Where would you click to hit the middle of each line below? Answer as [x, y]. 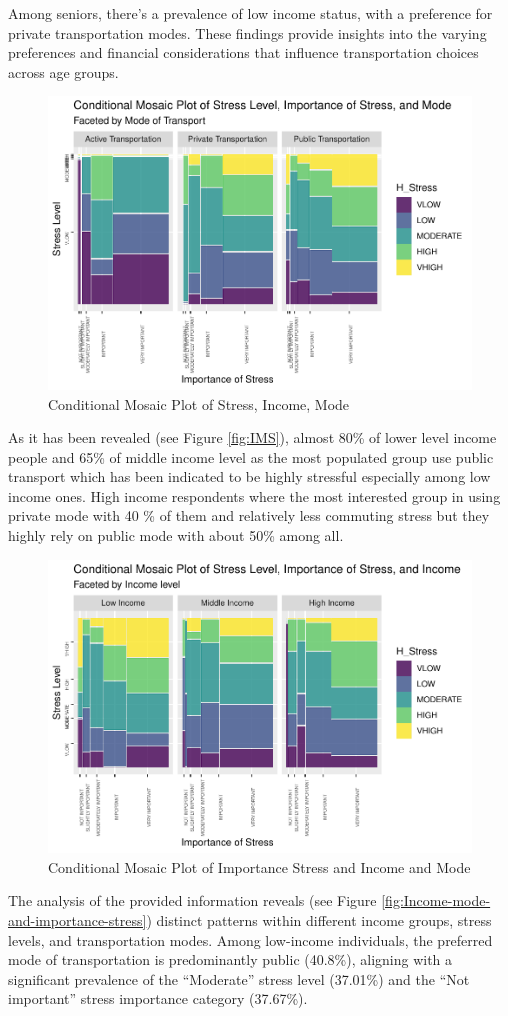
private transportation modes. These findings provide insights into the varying [247, 32]
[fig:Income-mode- [436, 900]
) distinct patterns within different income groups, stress [319, 919]
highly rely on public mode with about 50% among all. [176, 535]
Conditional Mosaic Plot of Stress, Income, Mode [199, 403]
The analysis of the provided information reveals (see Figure [192, 900]
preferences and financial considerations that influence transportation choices [243, 52]
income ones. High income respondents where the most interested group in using [254, 495]
